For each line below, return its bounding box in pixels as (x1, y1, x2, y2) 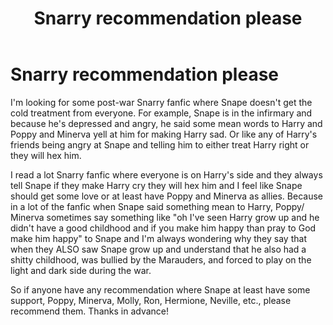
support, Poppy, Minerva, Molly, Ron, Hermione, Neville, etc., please (10, 294, 292, 306)
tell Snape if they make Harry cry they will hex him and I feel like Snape (10, 179, 303, 191)
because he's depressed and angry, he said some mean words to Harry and (10, 117, 323, 129)
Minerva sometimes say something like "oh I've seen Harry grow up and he (10, 211, 320, 223)
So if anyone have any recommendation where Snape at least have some (10, 283, 311, 296)
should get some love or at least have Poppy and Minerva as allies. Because (10, 190, 323, 202)
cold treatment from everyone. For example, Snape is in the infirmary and (10, 107, 313, 119)
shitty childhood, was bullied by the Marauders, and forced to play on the (10, 253, 312, 266)
